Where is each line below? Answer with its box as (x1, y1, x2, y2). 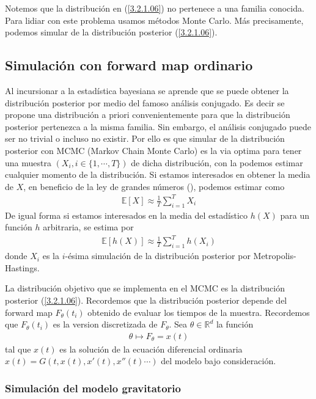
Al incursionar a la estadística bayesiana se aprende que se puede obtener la (5, 84, 289, 97)
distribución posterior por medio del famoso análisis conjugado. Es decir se (5, 96, 285, 109)
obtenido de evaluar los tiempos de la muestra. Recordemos (87, 306, 310, 318)
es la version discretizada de (53, 318, 158, 331)
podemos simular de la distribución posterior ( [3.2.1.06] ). (5, 26, 218, 38)
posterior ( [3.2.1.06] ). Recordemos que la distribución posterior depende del (5, 293, 287, 306)
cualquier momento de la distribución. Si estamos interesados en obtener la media (5, 168, 310, 181)
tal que (5, 342, 31, 355)
